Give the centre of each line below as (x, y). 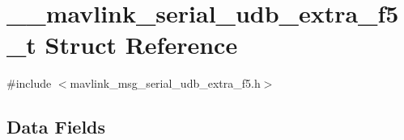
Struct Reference (141, 45)
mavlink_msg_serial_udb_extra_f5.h (165, 83)
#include (29, 83)
